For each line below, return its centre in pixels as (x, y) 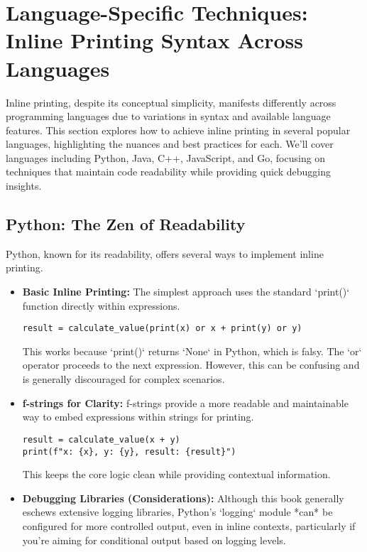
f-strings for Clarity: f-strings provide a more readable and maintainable (185, 402)
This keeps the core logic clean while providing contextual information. (176, 474)
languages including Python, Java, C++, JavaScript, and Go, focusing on (166, 157)
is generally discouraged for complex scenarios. (124, 379)
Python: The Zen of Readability (126, 224)
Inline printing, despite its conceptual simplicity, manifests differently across (171, 102)
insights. (24, 186)
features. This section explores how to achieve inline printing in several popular (178, 130)
